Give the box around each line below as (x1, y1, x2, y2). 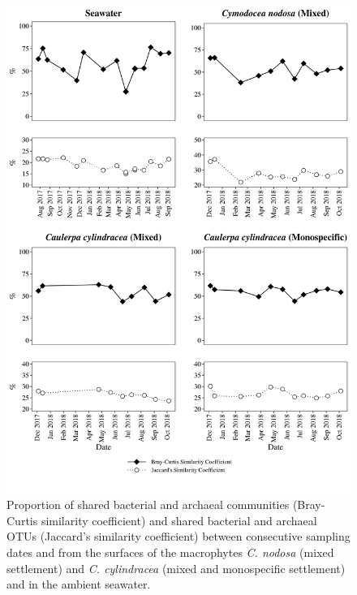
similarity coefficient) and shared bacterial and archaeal (41, 511, 317, 528)
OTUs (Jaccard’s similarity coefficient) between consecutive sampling (6, 528, 351, 545)
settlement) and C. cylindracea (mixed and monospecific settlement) (6, 559, 346, 576)
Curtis (6, 511, 38, 528)
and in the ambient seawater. (6, 576, 151, 593)
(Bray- (292, 496, 325, 513)
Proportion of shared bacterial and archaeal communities (6, 496, 290, 513)
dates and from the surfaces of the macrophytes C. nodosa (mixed (6, 544, 334, 561)
